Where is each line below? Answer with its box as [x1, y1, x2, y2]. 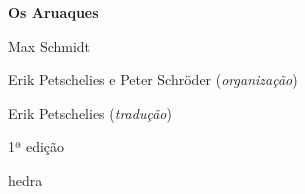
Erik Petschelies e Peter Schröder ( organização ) [8, 69, 298, 90]
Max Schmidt [8, 35, 91, 56]
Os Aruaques [8, 2, 99, 22]
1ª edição [8, 136, 65, 157]
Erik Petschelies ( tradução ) [8, 102, 172, 123]
